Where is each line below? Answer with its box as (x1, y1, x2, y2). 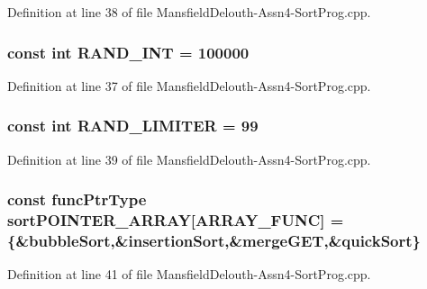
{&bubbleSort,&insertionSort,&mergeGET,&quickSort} (7, 229, 421, 251)
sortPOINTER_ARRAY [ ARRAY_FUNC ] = (7, 209, 344, 231)
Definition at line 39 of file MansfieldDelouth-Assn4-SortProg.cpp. (7, 149, 371, 168)
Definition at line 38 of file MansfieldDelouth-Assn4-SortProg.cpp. (7, 3, 371, 21)
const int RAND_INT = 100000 (7, 41, 250, 63)
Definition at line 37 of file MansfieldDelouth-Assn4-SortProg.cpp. (7, 76, 371, 95)
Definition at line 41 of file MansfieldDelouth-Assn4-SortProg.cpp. (7, 265, 371, 284)
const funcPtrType (7, 188, 147, 211)
